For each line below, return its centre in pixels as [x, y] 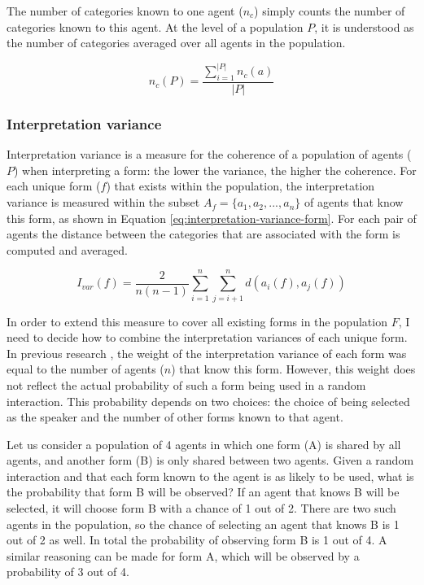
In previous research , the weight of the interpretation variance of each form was [207, 353]
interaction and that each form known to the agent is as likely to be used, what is [210, 476]
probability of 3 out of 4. [68, 572]
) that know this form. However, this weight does [293, 369]
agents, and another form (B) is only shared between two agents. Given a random [210, 460]
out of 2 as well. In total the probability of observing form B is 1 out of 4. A [197, 540]
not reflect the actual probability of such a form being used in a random [186, 384]
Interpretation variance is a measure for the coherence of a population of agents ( [209, 154]
